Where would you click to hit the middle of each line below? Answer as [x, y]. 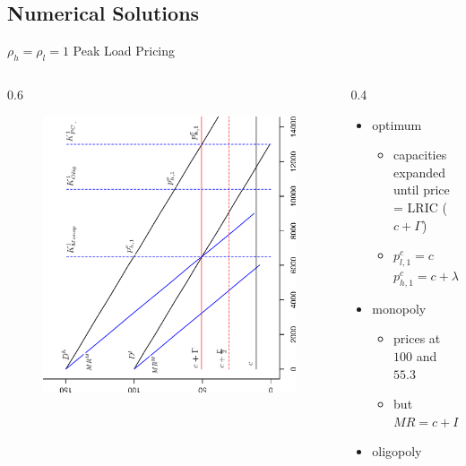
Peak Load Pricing [124, 51]
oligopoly [397, 451]
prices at [417, 338]
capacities [420, 155]
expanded [420, 172]
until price [422, 190]
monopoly [399, 308]
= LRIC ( [420, 207]
